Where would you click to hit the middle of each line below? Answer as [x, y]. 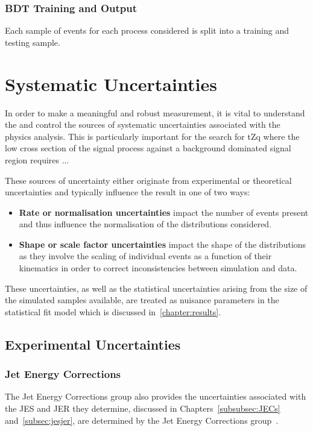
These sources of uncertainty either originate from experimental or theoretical [148, 180]
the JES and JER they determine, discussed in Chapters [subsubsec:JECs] [143, 408]
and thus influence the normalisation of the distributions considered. [145, 224]
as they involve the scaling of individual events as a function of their [145, 256]
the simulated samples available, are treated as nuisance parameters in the [142, 300]
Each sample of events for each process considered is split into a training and [147, 30]
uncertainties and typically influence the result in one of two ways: [128, 192]
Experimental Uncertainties [93, 344]
